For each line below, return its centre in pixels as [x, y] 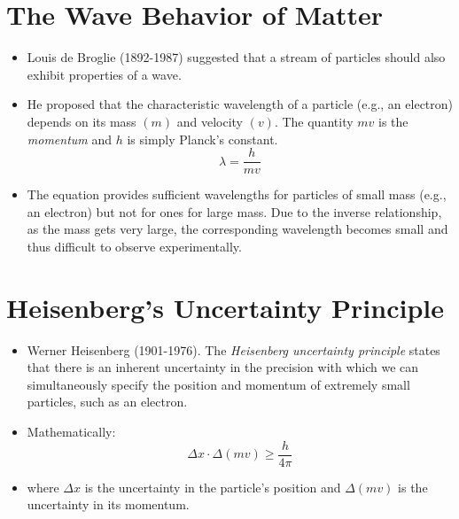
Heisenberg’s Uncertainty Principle [226, 307]
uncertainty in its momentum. [108, 504]
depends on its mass [82, 121]
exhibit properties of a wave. [104, 74]
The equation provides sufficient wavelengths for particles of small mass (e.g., [237, 194]
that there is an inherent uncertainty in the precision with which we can [223, 367]
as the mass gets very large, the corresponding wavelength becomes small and [237, 229]
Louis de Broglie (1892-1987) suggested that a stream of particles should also [236, 57]
